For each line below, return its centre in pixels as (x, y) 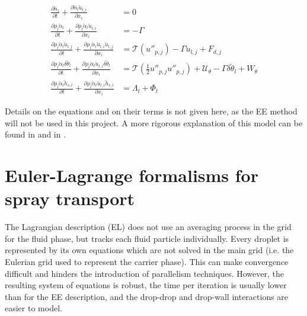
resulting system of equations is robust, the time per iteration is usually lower (146, 285)
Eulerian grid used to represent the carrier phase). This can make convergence (147, 261)
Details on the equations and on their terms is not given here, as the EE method (151, 111)
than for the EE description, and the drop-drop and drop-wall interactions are (147, 296)
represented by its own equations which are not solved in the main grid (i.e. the (149, 250)
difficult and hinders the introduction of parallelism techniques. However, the (144, 273)
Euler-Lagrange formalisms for (132, 175)
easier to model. (33, 308)
